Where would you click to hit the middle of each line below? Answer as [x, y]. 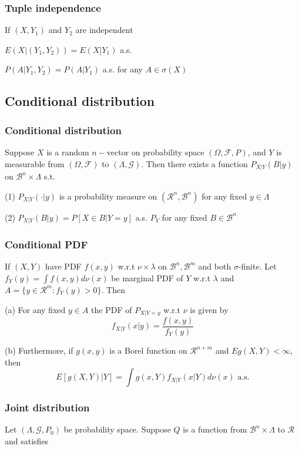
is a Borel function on [148, 350]
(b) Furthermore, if [39, 350]
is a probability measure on [108, 196]
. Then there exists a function [194, 163]
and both [215, 266]
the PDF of [112, 309]
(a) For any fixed [35, 309]
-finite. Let [257, 266]
